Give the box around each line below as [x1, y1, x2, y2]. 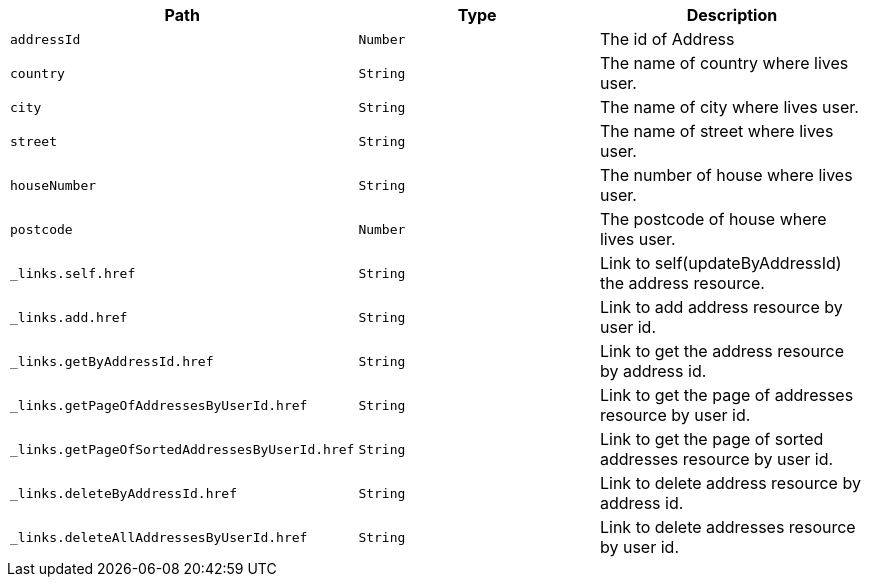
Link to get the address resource [599, 341, 845, 361]
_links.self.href [10, 265, 136, 281]
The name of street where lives [599, 121, 834, 141]
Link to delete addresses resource [599, 517, 856, 537]
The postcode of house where [599, 209, 827, 229]
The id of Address [599, 29, 735, 49]
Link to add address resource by [599, 297, 843, 317]
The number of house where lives [599, 165, 853, 185]
